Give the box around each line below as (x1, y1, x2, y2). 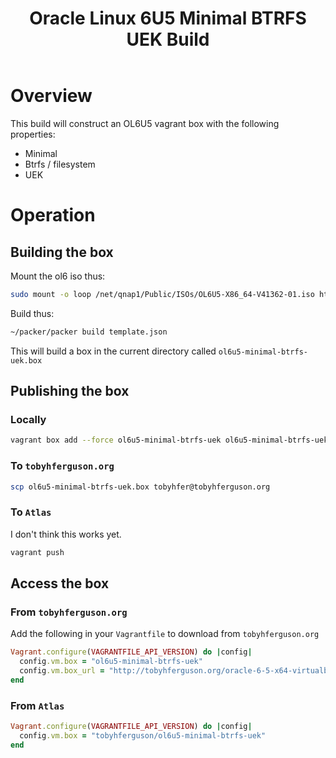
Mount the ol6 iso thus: (10, 270, 106, 282)
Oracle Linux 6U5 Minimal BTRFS (29, 7, 307, 30)
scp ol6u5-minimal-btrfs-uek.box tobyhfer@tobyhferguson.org (10, 482, 271, 492)
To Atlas (10, 505, 52, 519)
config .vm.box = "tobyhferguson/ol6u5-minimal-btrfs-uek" (19, 730, 267, 741)
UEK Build (126, 28, 210, 51)
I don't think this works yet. (10, 528, 122, 540)
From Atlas (10, 698, 65, 712)
